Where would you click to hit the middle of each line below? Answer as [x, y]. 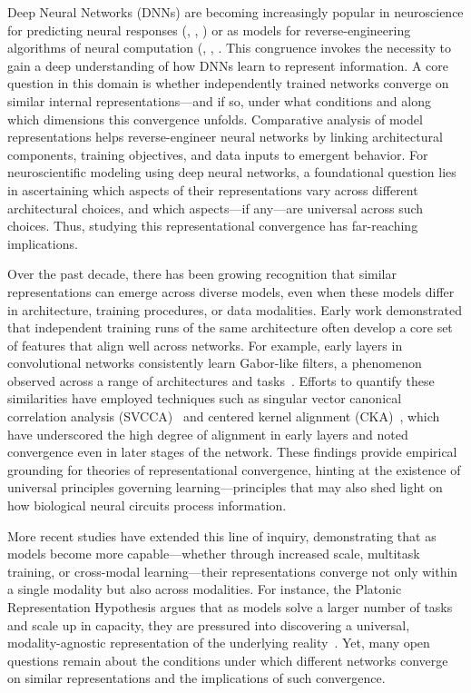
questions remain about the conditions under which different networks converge [228, 660]
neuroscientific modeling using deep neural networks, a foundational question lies [232, 172]
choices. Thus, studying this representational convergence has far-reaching [213, 226]
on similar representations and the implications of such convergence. [196, 678]
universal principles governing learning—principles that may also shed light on [225, 487]
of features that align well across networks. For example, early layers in [205, 345]
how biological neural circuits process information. [147, 505]
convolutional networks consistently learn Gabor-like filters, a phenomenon [215, 363]
